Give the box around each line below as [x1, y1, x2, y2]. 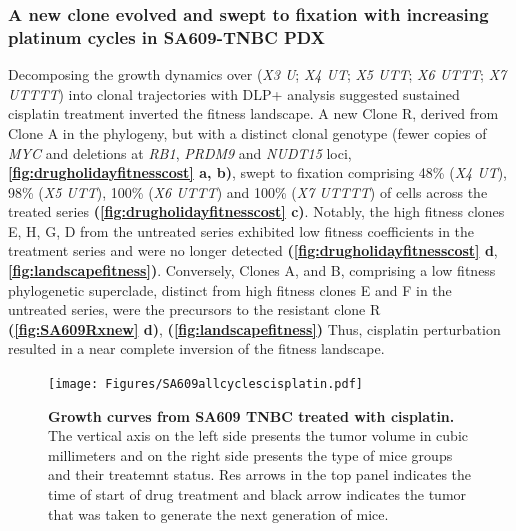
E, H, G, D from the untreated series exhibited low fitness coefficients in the [8, 220, 475, 241]
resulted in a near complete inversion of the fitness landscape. [8, 338, 385, 359]
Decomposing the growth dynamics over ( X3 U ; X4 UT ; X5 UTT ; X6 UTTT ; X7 [8, 64, 507, 85]
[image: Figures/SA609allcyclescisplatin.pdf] [48, 377, 363, 392]
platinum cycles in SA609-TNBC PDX [8, 24, 325, 49]
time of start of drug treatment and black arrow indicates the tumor [48, 484, 467, 505]
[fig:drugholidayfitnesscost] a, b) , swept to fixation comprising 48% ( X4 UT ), [8, 162, 507, 183]
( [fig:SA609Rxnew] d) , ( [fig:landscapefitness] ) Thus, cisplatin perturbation [8, 318, 501, 339]
